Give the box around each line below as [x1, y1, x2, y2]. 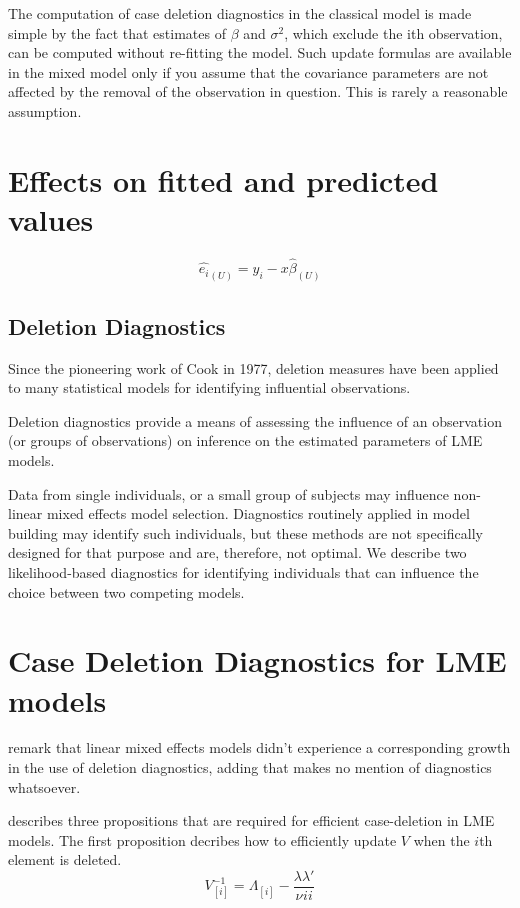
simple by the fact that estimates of [8, 22, 226, 43]
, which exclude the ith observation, [284, 22, 503, 43]
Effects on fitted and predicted [8, 159, 439, 200]
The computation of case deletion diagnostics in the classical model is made [8, 3, 472, 23]
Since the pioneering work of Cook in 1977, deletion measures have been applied [8, 357, 499, 378]
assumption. [8, 100, 82, 121]
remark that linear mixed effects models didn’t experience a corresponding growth [8, 737, 511, 758]
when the [413, 829, 470, 850]
